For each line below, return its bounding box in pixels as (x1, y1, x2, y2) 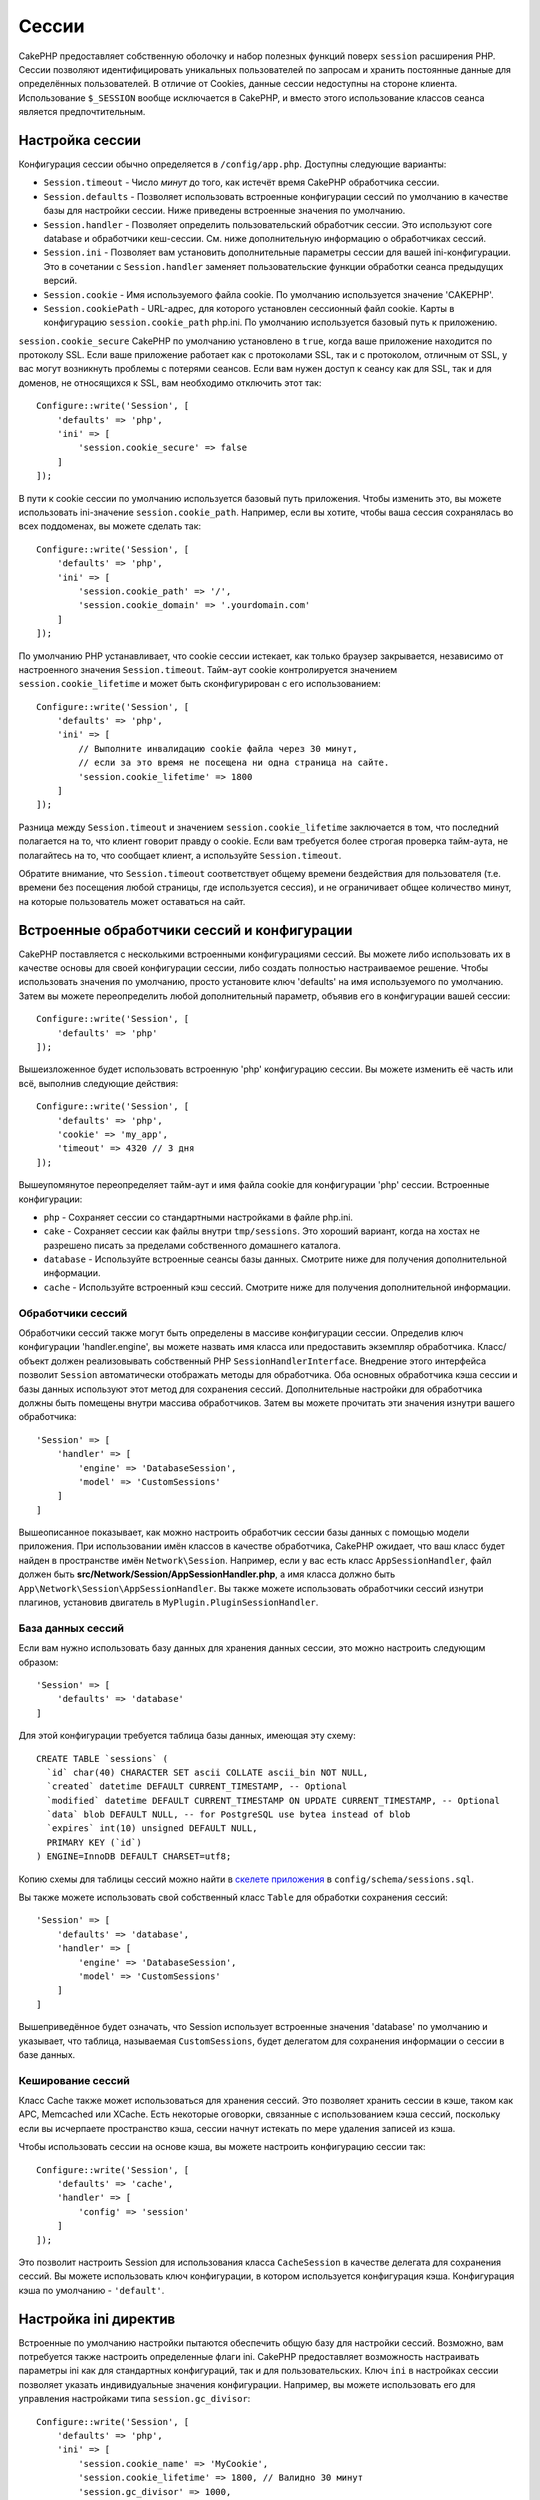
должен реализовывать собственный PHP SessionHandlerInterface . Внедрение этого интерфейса (50, 1355, 487, 1367)
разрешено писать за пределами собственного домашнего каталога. (43, 1239, 342, 1251)
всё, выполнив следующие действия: (18, 1077, 179, 1089)
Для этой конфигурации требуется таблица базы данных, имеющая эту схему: (18, 1730, 356, 1742)
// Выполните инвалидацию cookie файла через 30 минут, (78, 743, 359, 754)
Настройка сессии (18, 131, 142, 149)
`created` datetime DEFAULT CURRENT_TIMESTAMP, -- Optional (46, 1781, 348, 1792)
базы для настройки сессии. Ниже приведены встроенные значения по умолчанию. (43, 205, 406, 217)
